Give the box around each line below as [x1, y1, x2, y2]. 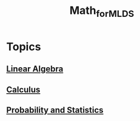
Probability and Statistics [6, 105, 104, 115]
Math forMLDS [69, 4, 135, 19]
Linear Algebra [6, 64, 64, 74]
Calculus [6, 84, 41, 94]
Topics [6, 40, 41, 53]
